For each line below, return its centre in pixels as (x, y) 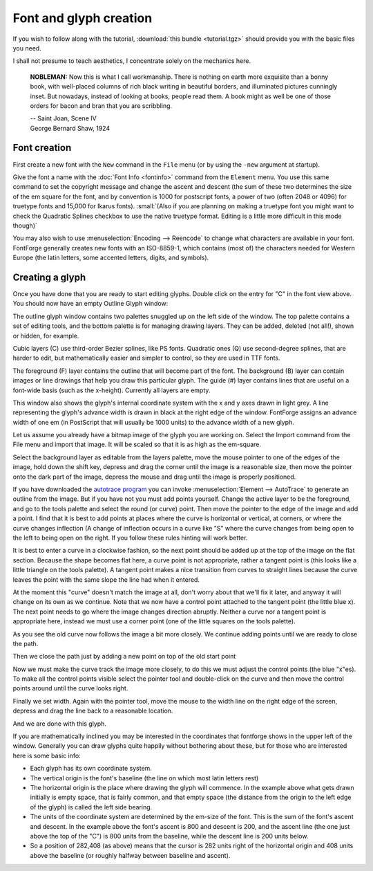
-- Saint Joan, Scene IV (63, 118)
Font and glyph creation (83, 18)
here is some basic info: (47, 755)
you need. (27, 48)
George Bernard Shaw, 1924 (70, 128)
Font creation (42, 148)
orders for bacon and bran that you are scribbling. (101, 106)
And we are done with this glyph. (60, 724)
